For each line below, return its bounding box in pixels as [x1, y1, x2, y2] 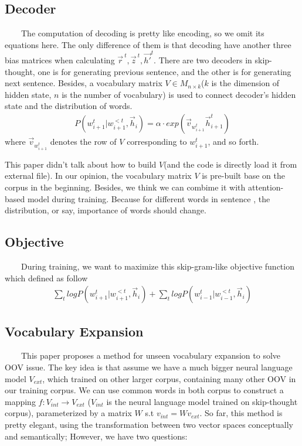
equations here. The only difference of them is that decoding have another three [5, 38, 291, 50]
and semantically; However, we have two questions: [5, 430, 188, 442]
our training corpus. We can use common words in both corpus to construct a [5, 384, 284, 396]
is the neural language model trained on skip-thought [106, 395, 298, 407]
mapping [5, 395, 36, 407]
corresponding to [127, 135, 187, 148]
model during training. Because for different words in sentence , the [27, 192, 270, 205]
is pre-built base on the [202, 169, 285, 182]
